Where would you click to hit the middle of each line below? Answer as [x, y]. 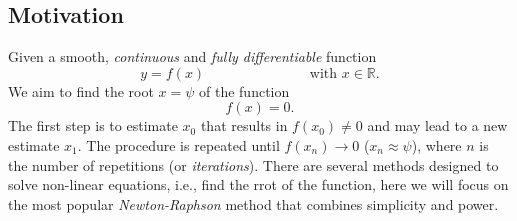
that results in [244, 125]
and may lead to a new [437, 125]
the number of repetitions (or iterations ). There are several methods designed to [253, 164]
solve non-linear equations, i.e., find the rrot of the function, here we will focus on [258, 184]
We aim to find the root [81, 90]
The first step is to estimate [93, 125]
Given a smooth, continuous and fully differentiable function [192, 56]
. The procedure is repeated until [178, 144]
